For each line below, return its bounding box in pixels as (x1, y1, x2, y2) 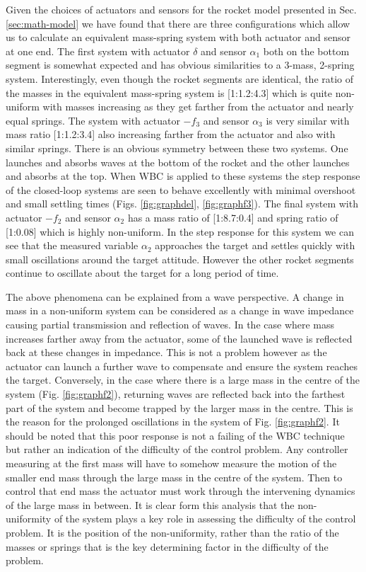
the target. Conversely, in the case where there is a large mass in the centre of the (6, 372, 360, 387)
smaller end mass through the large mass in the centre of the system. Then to (6, 469, 343, 484)
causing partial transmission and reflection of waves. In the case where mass (6, 317, 335, 332)
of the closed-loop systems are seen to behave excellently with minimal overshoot (6, 182, 356, 197)
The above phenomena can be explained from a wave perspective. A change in (6, 289, 344, 304)
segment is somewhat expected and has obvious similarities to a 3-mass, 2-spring (6, 57, 355, 72)
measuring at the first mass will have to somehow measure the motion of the (6, 456, 337, 470)
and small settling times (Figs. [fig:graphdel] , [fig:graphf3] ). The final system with (6, 196, 358, 211)
